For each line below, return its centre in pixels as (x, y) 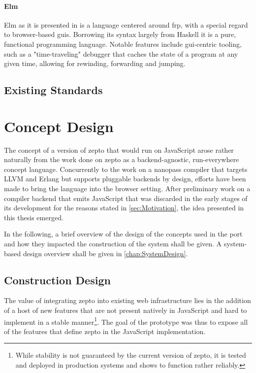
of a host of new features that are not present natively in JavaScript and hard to (126, 310)
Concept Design (59, 126)
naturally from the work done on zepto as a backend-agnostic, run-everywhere (122, 159)
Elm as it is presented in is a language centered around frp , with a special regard (126, 24)
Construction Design (57, 280)
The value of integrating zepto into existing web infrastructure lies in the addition (128, 300)
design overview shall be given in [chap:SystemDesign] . (105, 253)
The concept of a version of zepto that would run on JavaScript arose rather (119, 150)
